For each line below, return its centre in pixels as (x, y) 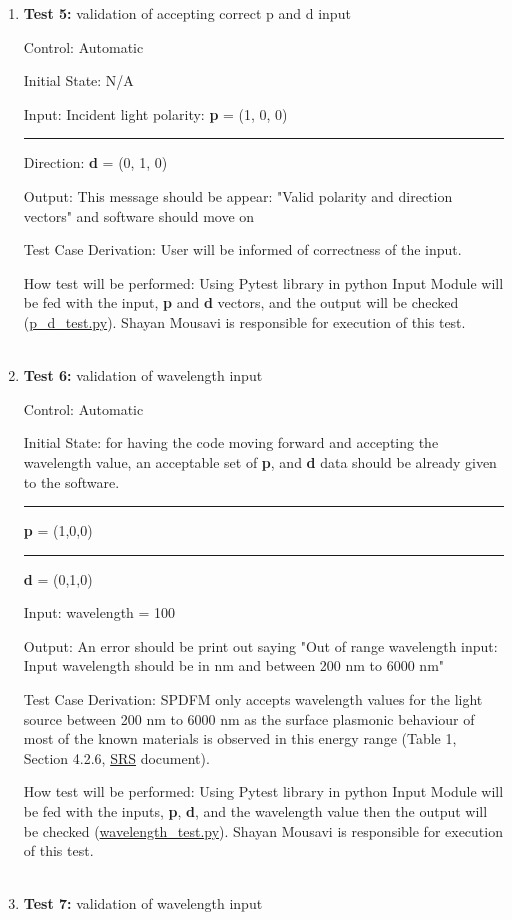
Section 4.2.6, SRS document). (116, 757)
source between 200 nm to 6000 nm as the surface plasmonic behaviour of (249, 718)
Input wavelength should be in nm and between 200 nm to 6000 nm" (234, 665)
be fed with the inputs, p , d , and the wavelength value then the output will (255, 811)
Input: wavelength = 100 (99, 612)
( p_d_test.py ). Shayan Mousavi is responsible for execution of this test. (244, 321)
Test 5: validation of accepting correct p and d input (187, 13)
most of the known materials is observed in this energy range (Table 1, (240, 738)
